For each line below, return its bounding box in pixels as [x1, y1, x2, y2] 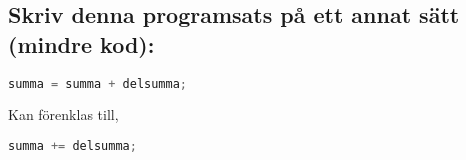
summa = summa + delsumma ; [8, 76, 188, 91]
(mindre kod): [8, 28, 155, 59]
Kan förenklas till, [8, 104, 119, 125]
